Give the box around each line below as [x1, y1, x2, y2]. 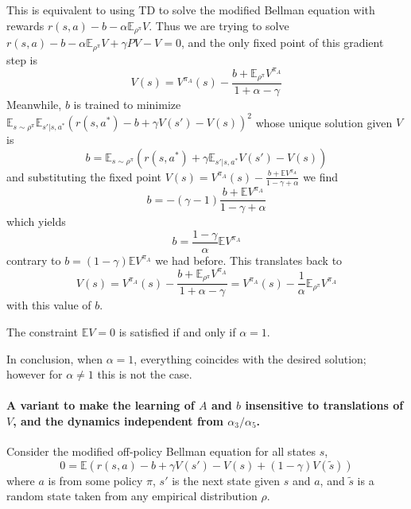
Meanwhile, [6, 96, 62, 113]
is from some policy [48, 472, 143, 488]
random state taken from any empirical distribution [6, 488, 258, 504]
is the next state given [172, 472, 281, 488]
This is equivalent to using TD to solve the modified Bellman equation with [6, 2, 375, 17]
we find [303, 168, 339, 185]
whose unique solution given [255, 114, 393, 130]
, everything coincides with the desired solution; [134, 350, 366, 367]
